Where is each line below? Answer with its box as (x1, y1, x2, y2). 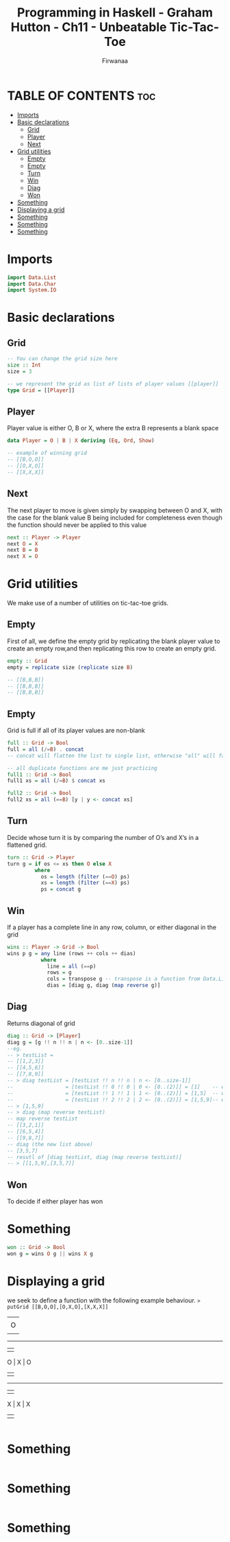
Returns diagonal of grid (7, 1019, 75, 1027)
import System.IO (7, 287, 57, 294)
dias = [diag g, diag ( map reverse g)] (47, 982, 161, 989)
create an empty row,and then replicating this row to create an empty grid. (7, 644, 217, 653)
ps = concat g (40, 886, 81, 893)
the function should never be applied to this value (7, 520, 147, 529)
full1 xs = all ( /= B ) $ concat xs (7, 778, 106, 784)
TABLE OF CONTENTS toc (7, 88, 156, 104)
